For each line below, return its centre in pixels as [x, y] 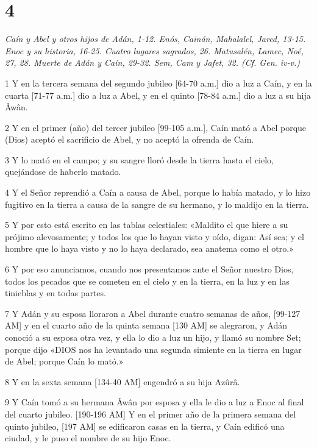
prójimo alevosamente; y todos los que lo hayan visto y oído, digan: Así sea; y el [155, 236]
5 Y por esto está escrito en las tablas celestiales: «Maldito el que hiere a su [147, 225]
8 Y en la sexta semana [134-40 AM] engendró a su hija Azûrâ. [123, 381]
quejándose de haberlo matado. [63, 172]
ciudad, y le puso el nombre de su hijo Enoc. [88, 438]
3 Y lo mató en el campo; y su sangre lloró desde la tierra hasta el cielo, [140, 159]
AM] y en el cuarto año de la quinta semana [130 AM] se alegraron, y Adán [146, 325]
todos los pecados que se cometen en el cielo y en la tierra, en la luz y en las [147, 281]
